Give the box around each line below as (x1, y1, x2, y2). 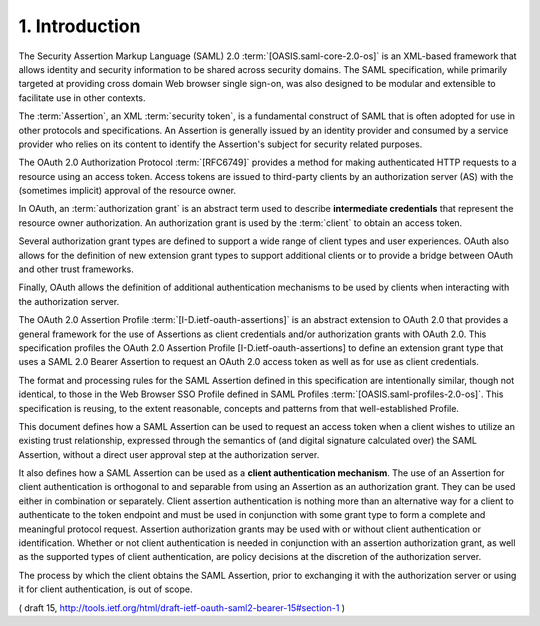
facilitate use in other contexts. (18, 91, 146, 104)
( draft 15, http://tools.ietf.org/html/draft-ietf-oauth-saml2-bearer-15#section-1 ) (18, 601, 345, 614)
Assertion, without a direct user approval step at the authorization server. (18, 448, 320, 460)
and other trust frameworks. (18, 263, 134, 275)
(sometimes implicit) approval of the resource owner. (18, 185, 237, 197)
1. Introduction (18, 15, 141, 37)
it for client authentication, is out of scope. (18, 583, 193, 595)
